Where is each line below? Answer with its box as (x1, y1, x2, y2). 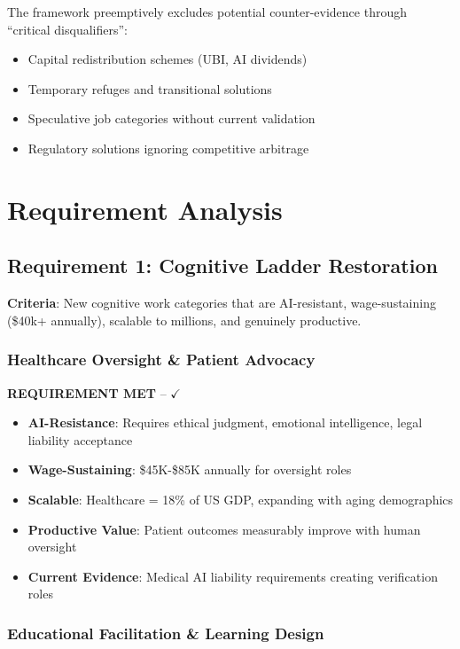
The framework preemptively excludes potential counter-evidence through (7, 3, 407, 20)
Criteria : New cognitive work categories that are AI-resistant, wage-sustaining (7, 293, 436, 312)
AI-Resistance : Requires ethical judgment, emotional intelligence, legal (27, 413, 423, 432)
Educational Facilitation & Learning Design (7, 622, 324, 644)
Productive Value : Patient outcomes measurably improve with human (27, 520, 421, 538)
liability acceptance (27, 430, 133, 449)
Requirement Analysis (7, 191, 283, 227)
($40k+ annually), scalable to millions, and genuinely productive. (7, 310, 362, 329)
